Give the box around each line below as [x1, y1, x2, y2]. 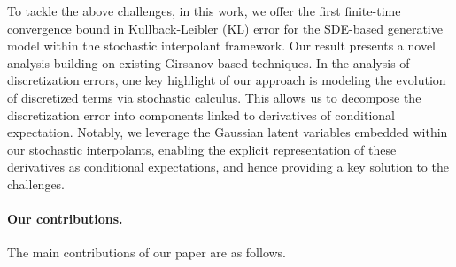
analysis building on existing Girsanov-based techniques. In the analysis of [7, 53, 410, 72]
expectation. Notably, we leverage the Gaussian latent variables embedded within [7, 123, 448, 141]
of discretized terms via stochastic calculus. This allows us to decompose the [7, 88, 421, 106]
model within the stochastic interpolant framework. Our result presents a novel [7, 36, 437, 55]
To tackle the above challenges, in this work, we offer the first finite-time [7, 2, 401, 19]
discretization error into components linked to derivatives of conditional [7, 105, 395, 124]
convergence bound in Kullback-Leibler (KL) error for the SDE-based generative [7, 19, 443, 37]
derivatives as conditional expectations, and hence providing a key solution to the [7, 157, 449, 176]
